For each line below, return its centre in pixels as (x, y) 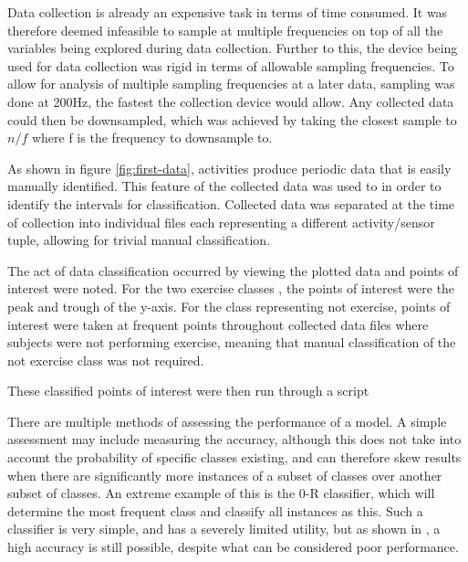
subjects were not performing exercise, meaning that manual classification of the (232, 342)
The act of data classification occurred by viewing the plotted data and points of (233, 270)
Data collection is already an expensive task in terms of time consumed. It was (228, 12)
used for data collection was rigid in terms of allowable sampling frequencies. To (231, 65)
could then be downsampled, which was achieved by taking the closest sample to (232, 119)
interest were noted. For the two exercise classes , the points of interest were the (231, 288)
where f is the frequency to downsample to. (152, 138)
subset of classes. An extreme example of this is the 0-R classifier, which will (221, 493)
